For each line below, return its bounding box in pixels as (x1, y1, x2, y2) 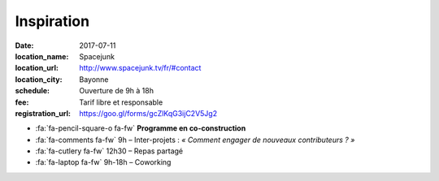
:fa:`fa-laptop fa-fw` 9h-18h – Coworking (35, 157, 172, 167)
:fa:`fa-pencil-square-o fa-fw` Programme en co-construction (35, 123, 246, 133)
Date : (15, 41, 34, 50)
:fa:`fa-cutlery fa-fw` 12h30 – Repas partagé (35, 146, 183, 156)
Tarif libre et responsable (79, 97, 163, 107)
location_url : (15, 63, 59, 73)
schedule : (15, 86, 50, 96)
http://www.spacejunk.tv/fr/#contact (79, 63, 202, 73)
